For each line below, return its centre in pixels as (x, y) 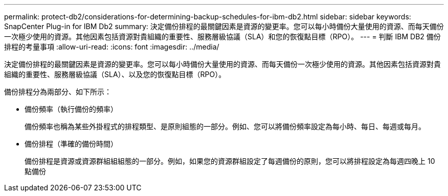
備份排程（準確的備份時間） (71, 144)
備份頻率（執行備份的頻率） (71, 109)
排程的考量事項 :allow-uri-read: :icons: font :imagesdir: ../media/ (112, 47)
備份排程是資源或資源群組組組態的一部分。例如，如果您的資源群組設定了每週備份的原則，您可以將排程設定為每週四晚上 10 (230, 161)
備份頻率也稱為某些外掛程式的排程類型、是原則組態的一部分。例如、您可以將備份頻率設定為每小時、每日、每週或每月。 (225, 126)
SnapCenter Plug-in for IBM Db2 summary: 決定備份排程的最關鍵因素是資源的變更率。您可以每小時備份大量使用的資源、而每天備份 (224, 26)
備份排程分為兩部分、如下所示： (58, 92)
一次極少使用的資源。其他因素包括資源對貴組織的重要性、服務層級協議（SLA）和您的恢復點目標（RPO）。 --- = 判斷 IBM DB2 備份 (222, 36)
